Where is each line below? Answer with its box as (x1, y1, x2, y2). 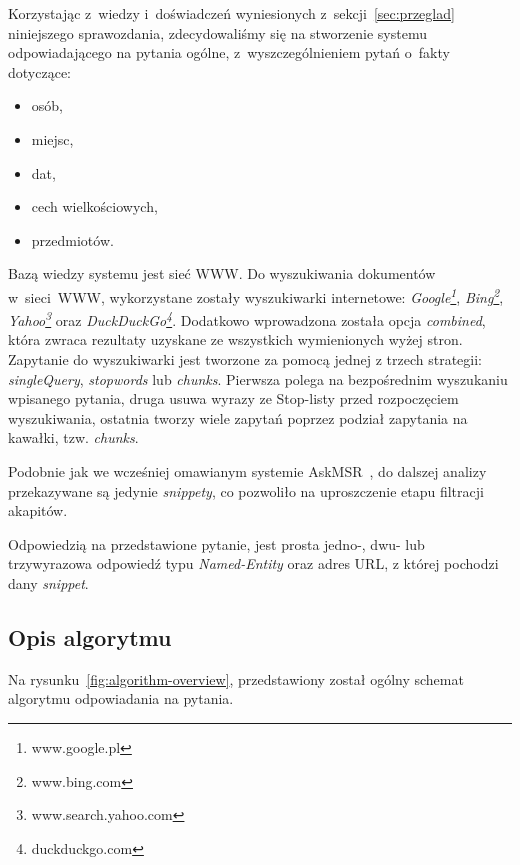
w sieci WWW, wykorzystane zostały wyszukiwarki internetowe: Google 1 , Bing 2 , (8, 283, 504, 307)
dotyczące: (8, 61, 71, 82)
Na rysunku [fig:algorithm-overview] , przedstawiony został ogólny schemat (8, 668, 464, 689)
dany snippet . (8, 572, 89, 593)
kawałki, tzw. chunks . (8, 427, 139, 448)
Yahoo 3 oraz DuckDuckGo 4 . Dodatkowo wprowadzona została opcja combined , (8, 307, 486, 330)
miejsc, (31, 128, 74, 149)
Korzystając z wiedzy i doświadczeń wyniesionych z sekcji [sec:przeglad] (8, 3, 455, 23)
